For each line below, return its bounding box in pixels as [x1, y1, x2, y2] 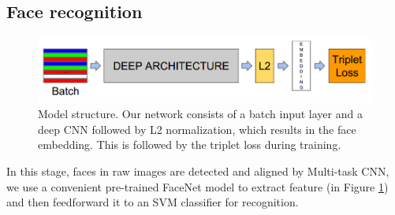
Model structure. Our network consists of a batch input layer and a [38, 106, 363, 122]
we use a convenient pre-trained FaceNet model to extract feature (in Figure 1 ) [6, 178, 389, 195]
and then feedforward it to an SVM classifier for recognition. [6, 194, 299, 210]
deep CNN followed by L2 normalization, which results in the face [38, 120, 356, 137]
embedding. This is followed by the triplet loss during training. [38, 136, 341, 153]
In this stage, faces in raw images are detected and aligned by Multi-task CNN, [6, 163, 389, 179]
